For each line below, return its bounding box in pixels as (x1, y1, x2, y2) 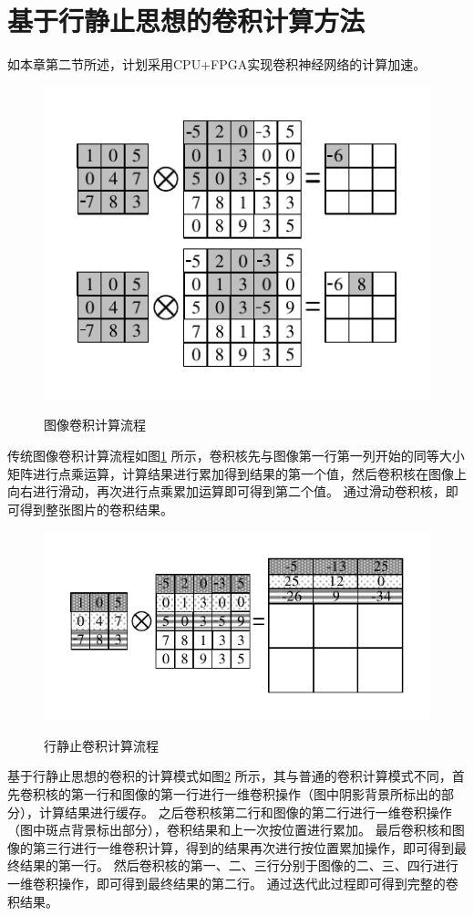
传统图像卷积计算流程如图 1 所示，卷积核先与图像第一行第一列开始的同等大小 (7, 446, 465, 464)
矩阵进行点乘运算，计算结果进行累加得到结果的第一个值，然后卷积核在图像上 (7, 463, 467, 483)
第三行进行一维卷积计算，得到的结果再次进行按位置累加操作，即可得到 (32, 838, 454, 857)
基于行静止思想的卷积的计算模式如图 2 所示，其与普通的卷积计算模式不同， (7, 766, 452, 786)
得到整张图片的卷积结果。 (19, 499, 173, 518)
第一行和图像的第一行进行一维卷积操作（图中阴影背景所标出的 (70, 785, 441, 804)
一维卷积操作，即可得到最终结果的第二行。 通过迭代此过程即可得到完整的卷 (7, 874, 459, 893)
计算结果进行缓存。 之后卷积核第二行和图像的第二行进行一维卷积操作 (38, 802, 452, 821)
